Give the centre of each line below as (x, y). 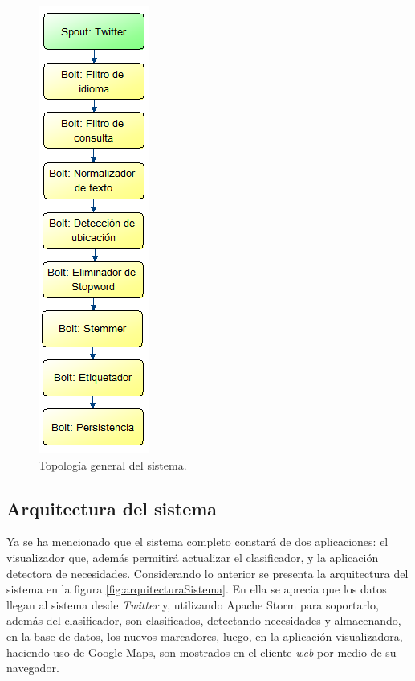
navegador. (33, 668)
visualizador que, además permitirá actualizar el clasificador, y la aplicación (193, 557)
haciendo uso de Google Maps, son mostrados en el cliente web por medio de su (201, 652)
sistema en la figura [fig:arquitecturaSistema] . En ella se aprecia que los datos (197, 589)
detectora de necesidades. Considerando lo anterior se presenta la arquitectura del (207, 573)
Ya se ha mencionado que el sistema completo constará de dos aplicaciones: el (197, 542)
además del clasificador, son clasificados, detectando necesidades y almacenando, (204, 620)
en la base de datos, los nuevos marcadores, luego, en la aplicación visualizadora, (205, 636)
